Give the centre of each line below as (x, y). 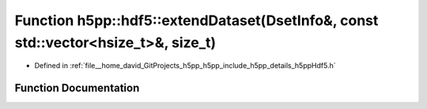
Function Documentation (77, 88)
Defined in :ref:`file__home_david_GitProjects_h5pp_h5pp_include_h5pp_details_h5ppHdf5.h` (185, 66)
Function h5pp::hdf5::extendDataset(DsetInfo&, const (196, 20)
